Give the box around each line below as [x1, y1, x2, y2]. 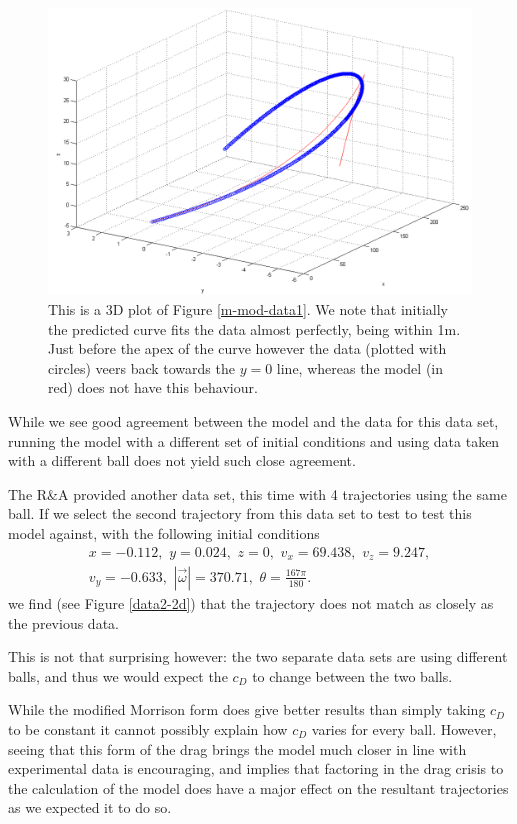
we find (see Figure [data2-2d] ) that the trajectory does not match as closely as [8, 593, 494, 613]
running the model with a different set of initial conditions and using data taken [8, 430, 500, 451]
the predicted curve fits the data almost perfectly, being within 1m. [48, 318, 461, 339]
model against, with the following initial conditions [8, 522, 320, 543]
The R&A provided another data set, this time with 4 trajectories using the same [8, 483, 507, 504]
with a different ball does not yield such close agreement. [8, 450, 356, 471]
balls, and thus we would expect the [8, 665, 228, 686]
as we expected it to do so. [8, 797, 172, 818]
